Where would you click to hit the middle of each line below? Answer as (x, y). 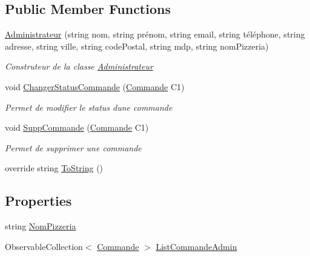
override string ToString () (54, 168)
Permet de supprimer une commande (73, 147)
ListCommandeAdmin (196, 246)
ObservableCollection (44, 246)
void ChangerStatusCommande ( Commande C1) (95, 86)
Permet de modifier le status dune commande (89, 107)
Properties (38, 201)
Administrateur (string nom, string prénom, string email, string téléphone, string (155, 34)
